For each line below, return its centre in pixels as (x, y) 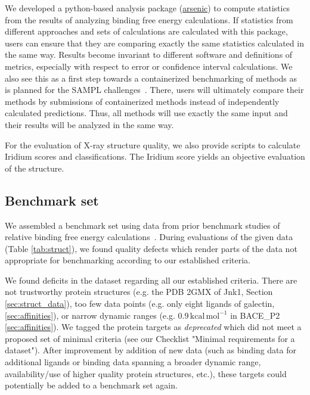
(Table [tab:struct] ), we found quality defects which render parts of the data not (151, 248)
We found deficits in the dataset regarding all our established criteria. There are (151, 280)
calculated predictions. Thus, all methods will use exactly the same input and (146, 113)
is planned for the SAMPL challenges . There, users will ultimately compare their (154, 90)
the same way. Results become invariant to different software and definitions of (149, 55)
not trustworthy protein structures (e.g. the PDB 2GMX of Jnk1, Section (139, 292)
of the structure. (35, 168)
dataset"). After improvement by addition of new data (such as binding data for (151, 350)
